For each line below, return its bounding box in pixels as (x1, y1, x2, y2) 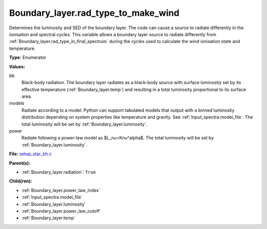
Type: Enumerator (9, 54, 46, 60)
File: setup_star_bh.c (9, 151, 52, 157)
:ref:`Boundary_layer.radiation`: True (21, 169, 96, 175)
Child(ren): (9, 178, 32, 184)
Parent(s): (9, 160, 31, 166)
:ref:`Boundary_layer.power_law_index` (21, 187, 100, 193)
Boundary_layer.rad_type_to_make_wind (9, 7, 180, 18)
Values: (9, 63, 26, 69)
